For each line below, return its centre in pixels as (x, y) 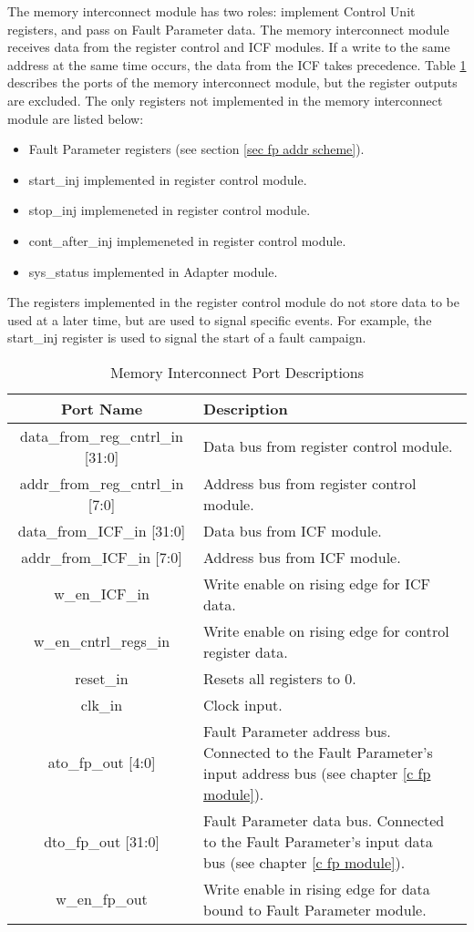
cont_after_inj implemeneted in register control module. (187, 240)
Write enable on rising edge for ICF (317, 583)
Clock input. (243, 704)
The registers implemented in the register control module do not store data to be (233, 302)
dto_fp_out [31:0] (102, 841)
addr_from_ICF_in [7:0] (102, 557)
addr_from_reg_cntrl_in (102, 483)
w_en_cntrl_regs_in (102, 641)
